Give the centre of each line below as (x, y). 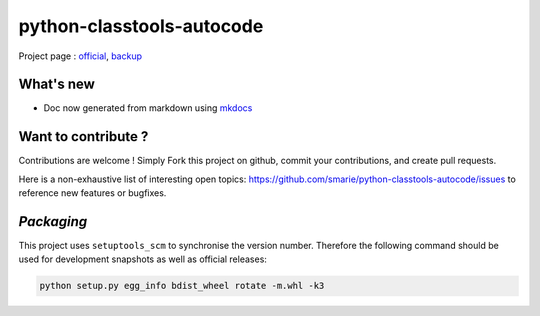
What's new (56, 84)
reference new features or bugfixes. (92, 193)
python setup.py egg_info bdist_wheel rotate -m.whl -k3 (182, 286)
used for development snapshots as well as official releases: (142, 259)
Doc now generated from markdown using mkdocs (148, 108)
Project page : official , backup (80, 56)
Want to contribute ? (83, 136)
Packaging (53, 221)
